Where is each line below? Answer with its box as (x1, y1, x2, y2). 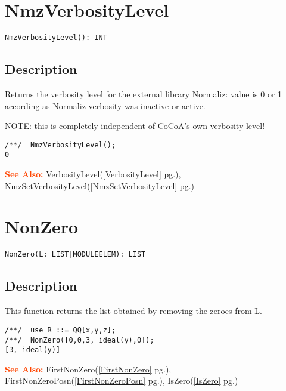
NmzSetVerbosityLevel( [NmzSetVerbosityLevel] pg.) (5, 179, 194, 192)
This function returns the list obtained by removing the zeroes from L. (5, 304, 262, 317)
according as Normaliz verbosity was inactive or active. (5, 99, 206, 112)
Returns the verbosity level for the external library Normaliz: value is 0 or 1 (5, 87, 282, 100)
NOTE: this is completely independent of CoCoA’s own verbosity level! (5, 119, 265, 132)
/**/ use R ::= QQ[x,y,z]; (5, 325, 116, 334)
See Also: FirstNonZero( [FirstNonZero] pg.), (5, 362, 172, 375)
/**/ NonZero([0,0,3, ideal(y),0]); (5, 335, 154, 344)
